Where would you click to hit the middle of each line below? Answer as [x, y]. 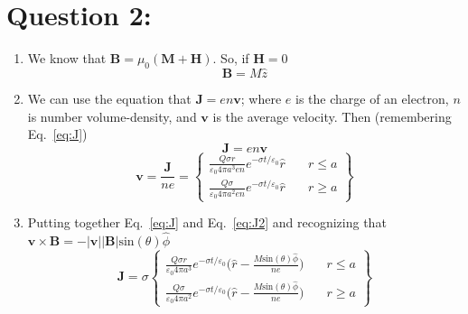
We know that [67, 58]
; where [261, 99]
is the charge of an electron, [372, 99]
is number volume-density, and [112, 116]
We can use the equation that [109, 99]
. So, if [231, 58]
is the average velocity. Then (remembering [332, 116]
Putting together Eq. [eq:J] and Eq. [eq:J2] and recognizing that [207, 222]
